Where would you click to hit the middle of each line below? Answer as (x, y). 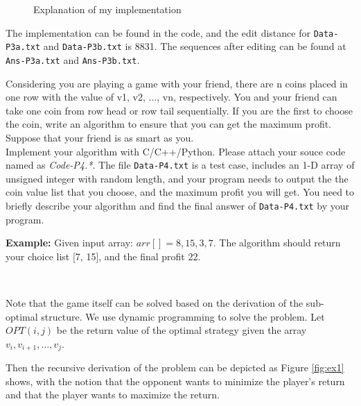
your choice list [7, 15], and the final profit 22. (103, 256)
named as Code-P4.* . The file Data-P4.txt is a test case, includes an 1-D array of (180, 165)
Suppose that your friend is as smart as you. (100, 137)
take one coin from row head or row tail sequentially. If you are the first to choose (179, 110)
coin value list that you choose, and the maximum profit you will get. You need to (180, 192)
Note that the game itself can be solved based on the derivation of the (155, 303)
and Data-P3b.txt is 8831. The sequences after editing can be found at (195, 46)
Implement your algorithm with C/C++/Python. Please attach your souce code (176, 151)
